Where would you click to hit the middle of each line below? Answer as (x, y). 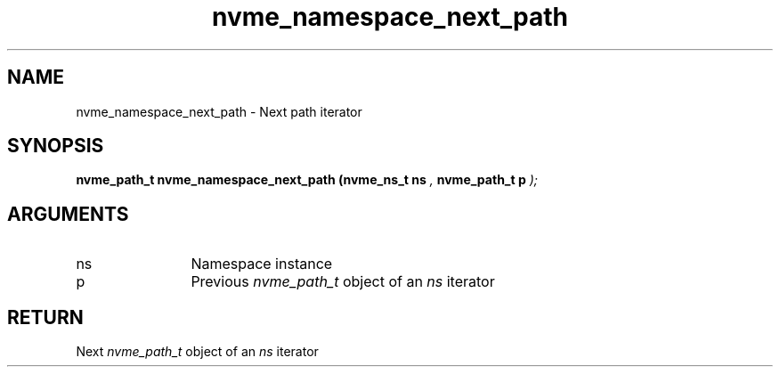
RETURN (45, 317)
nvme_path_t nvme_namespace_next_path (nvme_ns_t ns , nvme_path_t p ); (307, 180)
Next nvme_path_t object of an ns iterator (197, 352)
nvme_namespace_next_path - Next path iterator (219, 111)
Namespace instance (262, 264)
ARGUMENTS (68, 214)
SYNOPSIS (56, 146)
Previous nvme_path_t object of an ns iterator (343, 282)
